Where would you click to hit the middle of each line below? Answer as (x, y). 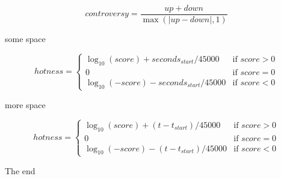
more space (25, 104)
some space (25, 39)
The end (20, 170)
